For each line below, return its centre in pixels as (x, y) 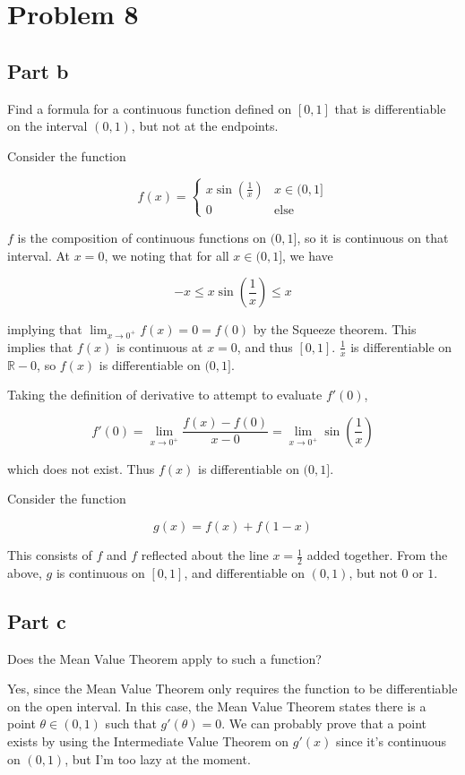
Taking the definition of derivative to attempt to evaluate (165, 395)
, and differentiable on (245, 572)
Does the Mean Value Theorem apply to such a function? (164, 658)
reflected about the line (205, 555)
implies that (40, 346)
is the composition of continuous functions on (142, 237)
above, (25, 572)
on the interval (47, 126)
